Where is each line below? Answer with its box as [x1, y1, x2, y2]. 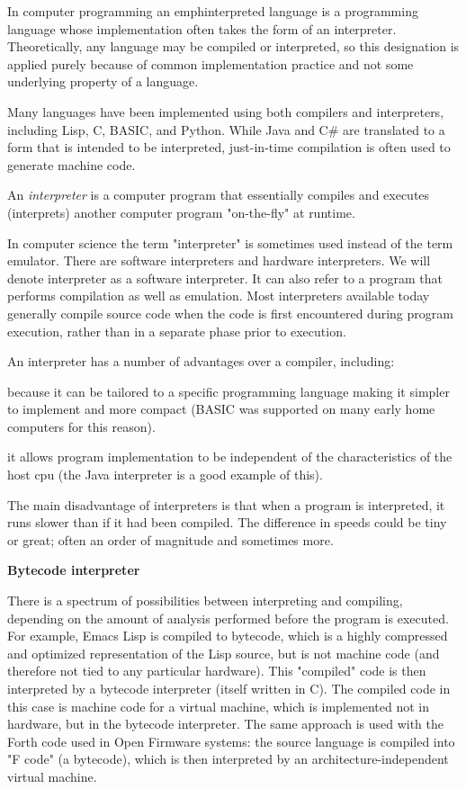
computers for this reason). [7, 417, 156, 435]
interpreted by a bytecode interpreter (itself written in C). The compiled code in [7, 679, 451, 697]
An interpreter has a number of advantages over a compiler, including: [7, 352, 395, 371]
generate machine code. [7, 155, 136, 174]
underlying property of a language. [7, 72, 199, 91]
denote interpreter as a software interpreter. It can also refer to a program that [7, 268, 444, 287]
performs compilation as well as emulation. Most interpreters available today [7, 286, 430, 305]
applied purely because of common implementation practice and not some [7, 54, 414, 73]
